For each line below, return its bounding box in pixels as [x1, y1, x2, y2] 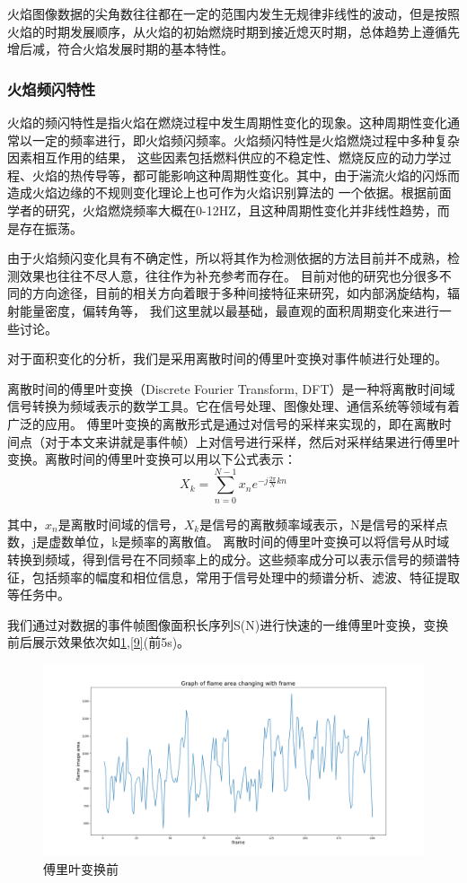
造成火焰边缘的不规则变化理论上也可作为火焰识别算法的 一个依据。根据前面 [7, 183, 452, 202]
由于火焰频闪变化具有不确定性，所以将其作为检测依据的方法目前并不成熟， [7, 249, 447, 267]
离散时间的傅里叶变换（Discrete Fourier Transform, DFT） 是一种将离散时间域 [7, 379, 455, 398]
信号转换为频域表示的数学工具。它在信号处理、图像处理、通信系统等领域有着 [7, 397, 460, 415]
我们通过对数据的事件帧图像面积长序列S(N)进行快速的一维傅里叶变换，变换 [7, 615, 449, 634]
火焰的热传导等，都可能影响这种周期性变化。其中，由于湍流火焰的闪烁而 [31, 165, 460, 184]
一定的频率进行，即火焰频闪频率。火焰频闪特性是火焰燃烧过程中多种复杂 [31, 130, 460, 149]
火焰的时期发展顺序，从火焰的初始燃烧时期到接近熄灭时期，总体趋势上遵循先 [7, 22, 460, 40]
